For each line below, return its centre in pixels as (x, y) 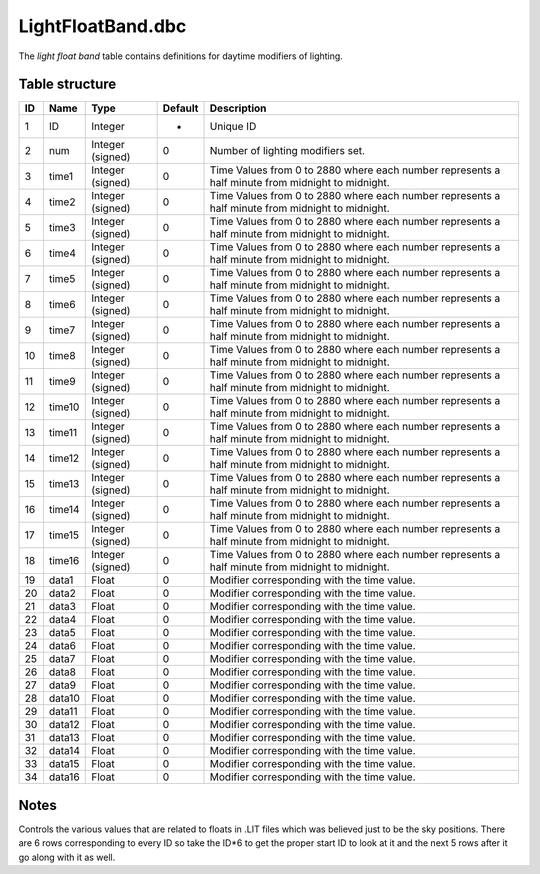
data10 (64, 698)
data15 (64, 764)
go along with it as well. (67, 857)
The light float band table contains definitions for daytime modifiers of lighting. (181, 56)
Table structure (67, 84)
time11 (63, 433)
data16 (64, 777)
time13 (64, 484)
